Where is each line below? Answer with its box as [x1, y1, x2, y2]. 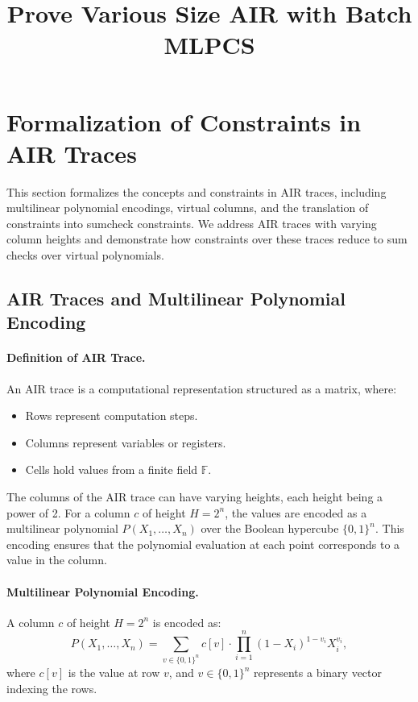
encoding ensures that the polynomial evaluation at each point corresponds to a [6, 535, 400, 552]
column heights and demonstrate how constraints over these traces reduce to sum [6, 231, 408, 247]
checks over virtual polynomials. [6, 247, 164, 264]
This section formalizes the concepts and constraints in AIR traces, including [6, 183, 387, 200]
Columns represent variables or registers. [25, 434, 226, 451]
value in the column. [6, 551, 107, 568]
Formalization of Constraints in [6, 105, 362, 138]
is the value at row [68, 664, 160, 681]
